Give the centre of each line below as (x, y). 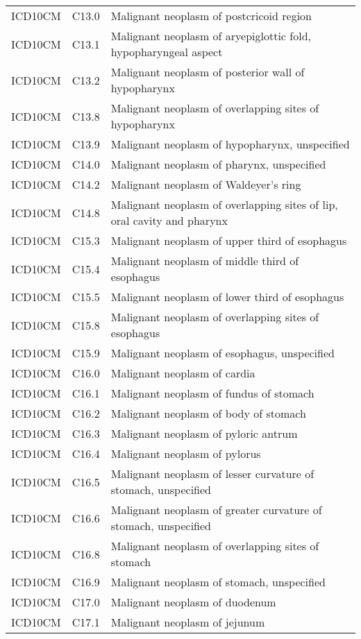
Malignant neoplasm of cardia (183, 373)
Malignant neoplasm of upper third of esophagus (229, 240)
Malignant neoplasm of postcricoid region (211, 16)
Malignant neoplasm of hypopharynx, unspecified (230, 144)
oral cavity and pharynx (169, 220)
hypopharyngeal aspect (167, 52)
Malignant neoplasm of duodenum (193, 602)
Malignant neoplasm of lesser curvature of (212, 474)
